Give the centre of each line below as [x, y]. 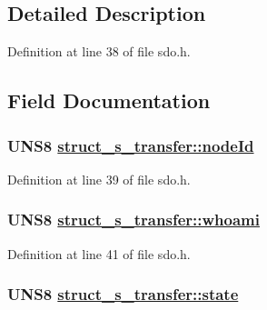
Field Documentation [109, 100]
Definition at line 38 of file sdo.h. [99, 51]
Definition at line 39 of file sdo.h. [99, 179]
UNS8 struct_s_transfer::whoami [133, 220]
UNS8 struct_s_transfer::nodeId [131, 145]
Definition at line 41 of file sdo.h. [99, 253]
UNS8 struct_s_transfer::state [123, 294]
